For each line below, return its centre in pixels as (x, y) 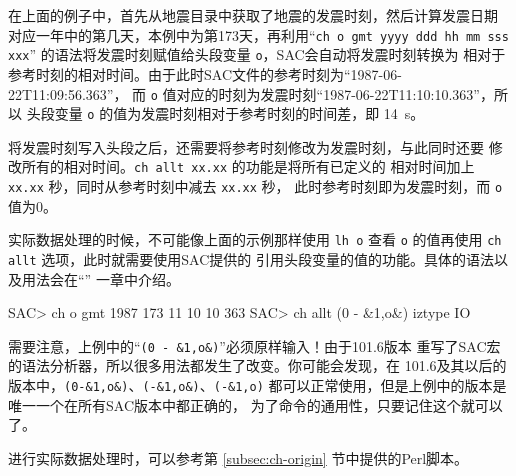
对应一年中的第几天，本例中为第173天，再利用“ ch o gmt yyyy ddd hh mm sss (258, 34)
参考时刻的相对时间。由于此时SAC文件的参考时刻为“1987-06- (205, 73)
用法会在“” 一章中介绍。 (100, 278)
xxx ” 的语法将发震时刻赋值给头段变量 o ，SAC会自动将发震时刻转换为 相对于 (257, 54)
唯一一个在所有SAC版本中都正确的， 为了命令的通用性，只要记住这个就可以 (255, 404)
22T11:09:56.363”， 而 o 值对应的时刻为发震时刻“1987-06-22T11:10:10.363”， (251, 93)
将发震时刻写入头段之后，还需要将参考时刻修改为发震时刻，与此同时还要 (246, 146)
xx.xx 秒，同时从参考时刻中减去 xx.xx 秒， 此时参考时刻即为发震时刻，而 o (255, 186)
